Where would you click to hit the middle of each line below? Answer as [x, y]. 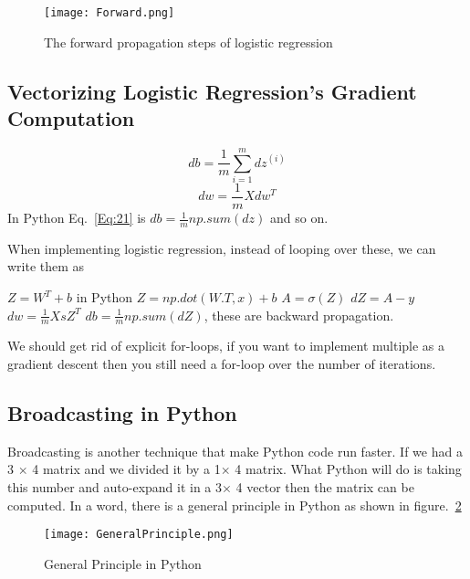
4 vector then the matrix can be [325, 487]
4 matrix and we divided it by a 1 [126, 469]
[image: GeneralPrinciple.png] [139, 535]
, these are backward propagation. [299, 315]
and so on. [299, 218]
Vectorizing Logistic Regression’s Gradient [212, 91]
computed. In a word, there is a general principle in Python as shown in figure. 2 [235, 505]
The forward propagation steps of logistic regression [188, 42]
